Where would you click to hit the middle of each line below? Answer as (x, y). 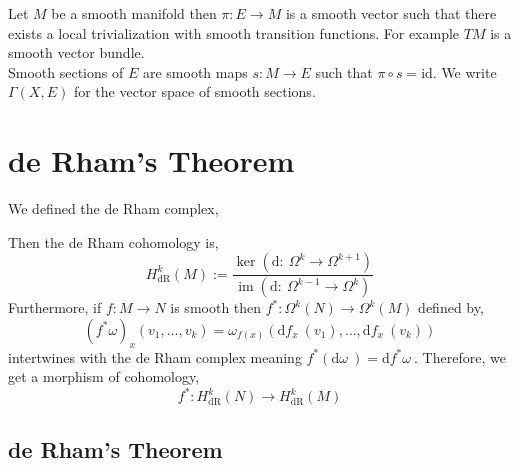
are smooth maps (195, 71)
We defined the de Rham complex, (113, 208)
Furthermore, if (55, 307)
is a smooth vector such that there (391, 13)
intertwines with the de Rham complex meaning (155, 356)
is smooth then (216, 307)
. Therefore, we (460, 356)
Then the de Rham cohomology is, (113, 241)
